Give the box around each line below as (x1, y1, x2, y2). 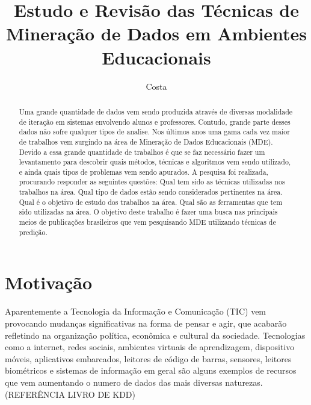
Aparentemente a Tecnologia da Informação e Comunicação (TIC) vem (5, 305, 266, 318)
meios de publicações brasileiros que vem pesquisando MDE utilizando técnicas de (19, 217, 276, 227)
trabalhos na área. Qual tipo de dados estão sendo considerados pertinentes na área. (19, 187, 283, 197)
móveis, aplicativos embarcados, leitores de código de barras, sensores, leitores (5, 352, 292, 365)
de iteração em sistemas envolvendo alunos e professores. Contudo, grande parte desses (19, 116, 291, 127)
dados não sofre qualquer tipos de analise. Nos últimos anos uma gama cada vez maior (19, 127, 290, 137)
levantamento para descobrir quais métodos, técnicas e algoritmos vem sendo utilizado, (19, 157, 291, 167)
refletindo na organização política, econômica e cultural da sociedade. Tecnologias (5, 328, 306, 341)
